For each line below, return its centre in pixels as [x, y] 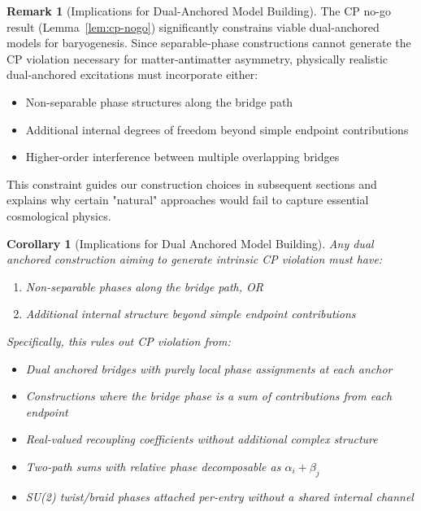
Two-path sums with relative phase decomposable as [153, 466]
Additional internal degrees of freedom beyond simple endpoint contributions [217, 129]
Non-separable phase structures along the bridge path [159, 101]
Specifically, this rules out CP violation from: [119, 341]
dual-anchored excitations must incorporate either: [132, 74]
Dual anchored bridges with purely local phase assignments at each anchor [209, 368]
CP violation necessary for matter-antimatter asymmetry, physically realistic [197, 58]
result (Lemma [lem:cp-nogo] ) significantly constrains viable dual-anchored [193, 26]
